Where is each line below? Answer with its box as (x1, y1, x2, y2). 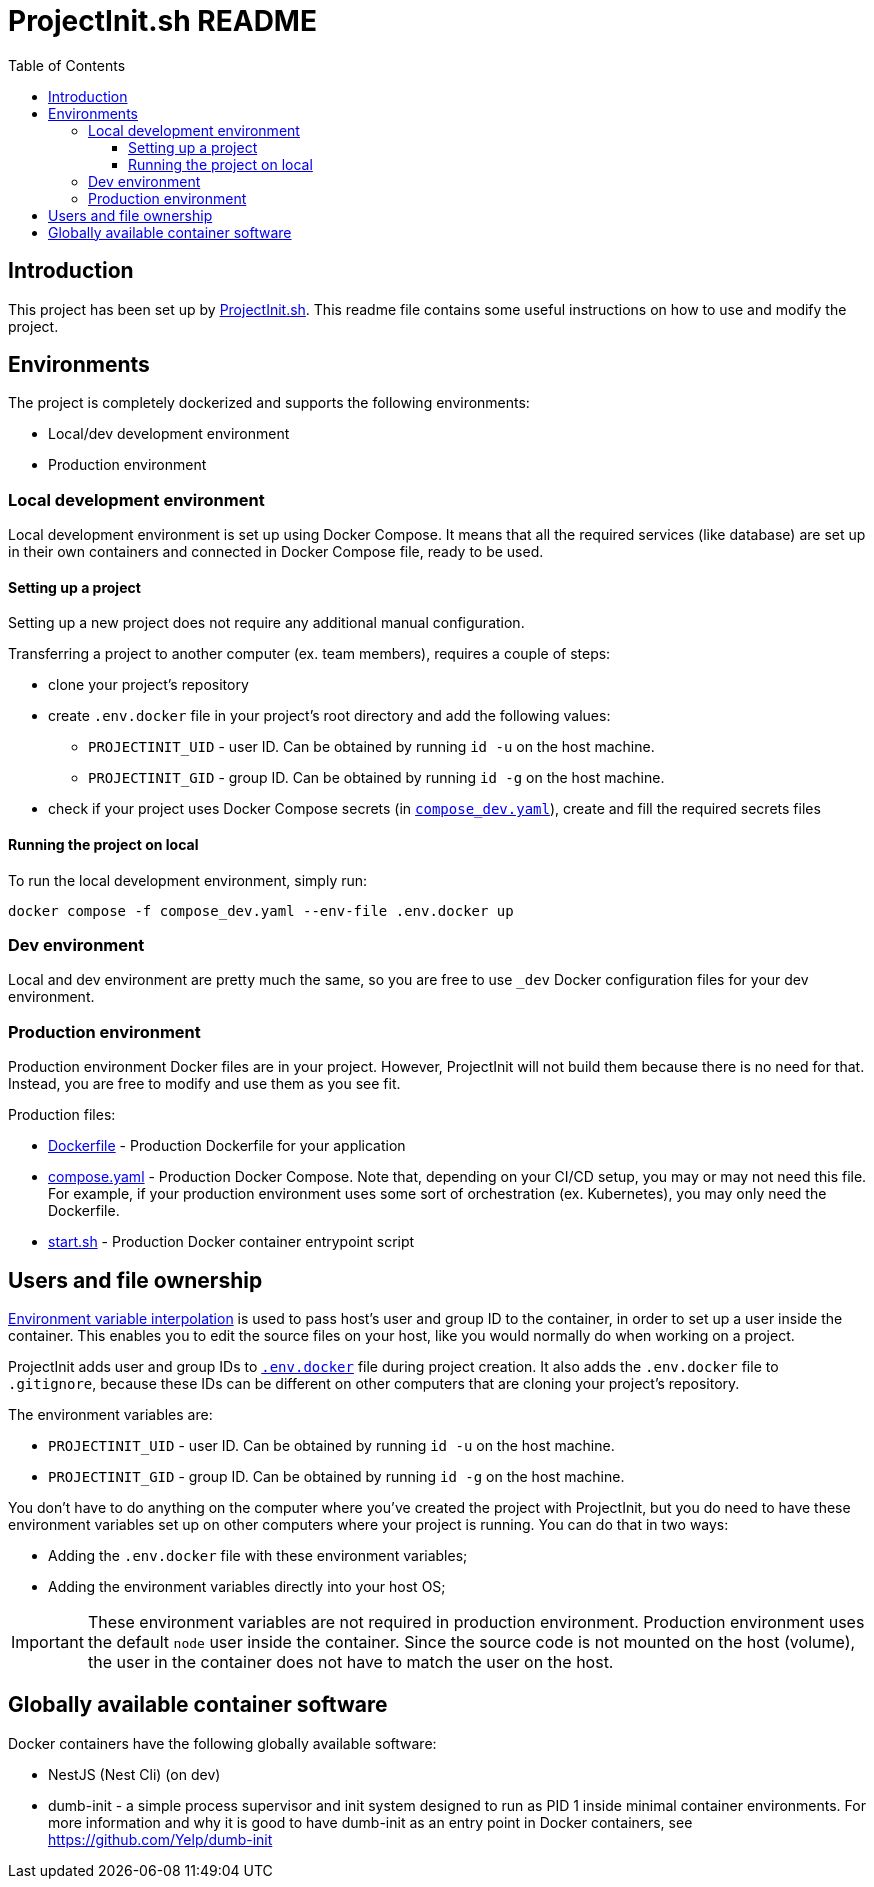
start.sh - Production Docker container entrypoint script (48, 1233, 415, 1251)
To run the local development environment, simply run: (8, 871, 368, 889)
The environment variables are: (8, 1405, 213, 1423)
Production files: (8, 1106, 116, 1124)
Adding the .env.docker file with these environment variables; (48, 1546, 468, 1564)
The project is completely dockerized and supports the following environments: (8, 394, 530, 412)
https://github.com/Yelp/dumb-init (48, 1830, 273, 1848)
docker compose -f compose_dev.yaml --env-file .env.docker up (8, 902, 514, 919)
